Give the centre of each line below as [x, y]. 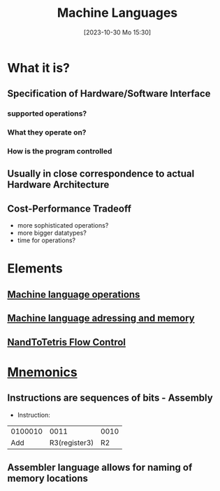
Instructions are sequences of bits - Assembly [110, 398]
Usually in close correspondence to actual [101, 174]
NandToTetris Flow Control [66, 342]
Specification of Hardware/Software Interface [109, 94]
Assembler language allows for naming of [100, 468]
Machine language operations [74, 295]
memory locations [48, 479]
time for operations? [46, 240]
